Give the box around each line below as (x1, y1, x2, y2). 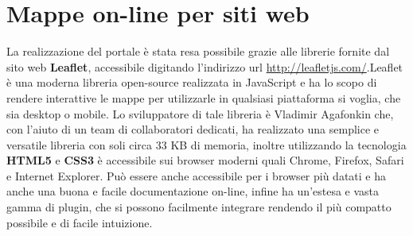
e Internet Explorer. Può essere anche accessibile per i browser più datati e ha (6, 167, 387, 184)
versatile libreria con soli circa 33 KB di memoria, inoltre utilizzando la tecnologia (6, 136, 407, 153)
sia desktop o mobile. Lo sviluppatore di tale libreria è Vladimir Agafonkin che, (6, 105, 394, 122)
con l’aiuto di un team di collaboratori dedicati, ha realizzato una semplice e (6, 121, 380, 137)
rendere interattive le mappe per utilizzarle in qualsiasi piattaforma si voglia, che (6, 89, 401, 106)
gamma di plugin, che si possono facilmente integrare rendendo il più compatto (6, 199, 392, 215)
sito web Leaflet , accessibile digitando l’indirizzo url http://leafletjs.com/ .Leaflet (6, 58, 403, 75)
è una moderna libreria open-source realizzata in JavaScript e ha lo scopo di (6, 74, 377, 91)
